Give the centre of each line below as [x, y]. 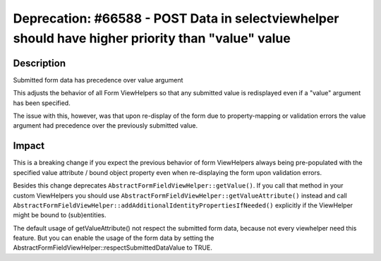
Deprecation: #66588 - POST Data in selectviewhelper [176, 18]
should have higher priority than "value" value [152, 38]
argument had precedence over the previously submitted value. [105, 126]
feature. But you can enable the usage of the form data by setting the [114, 238]
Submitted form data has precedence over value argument [98, 80]
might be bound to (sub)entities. [60, 215]
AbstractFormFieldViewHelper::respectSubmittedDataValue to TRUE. [113, 248]
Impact [29, 146]
